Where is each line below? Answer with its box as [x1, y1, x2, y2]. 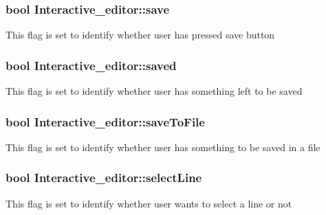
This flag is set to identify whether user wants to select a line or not [6, 196, 292, 210]
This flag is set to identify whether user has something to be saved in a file [6, 139, 320, 154]
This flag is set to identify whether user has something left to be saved [6, 84, 303, 98]
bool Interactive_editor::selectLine [6, 169, 202, 186]
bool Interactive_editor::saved [6, 56, 177, 73]
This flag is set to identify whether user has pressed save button [6, 27, 275, 42]
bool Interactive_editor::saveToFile [6, 113, 205, 130]
